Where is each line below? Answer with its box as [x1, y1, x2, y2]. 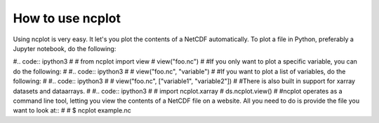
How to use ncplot [13, 10, 121, 26]
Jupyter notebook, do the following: [13, 44, 117, 52]
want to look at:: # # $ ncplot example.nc [13, 106, 131, 115]
